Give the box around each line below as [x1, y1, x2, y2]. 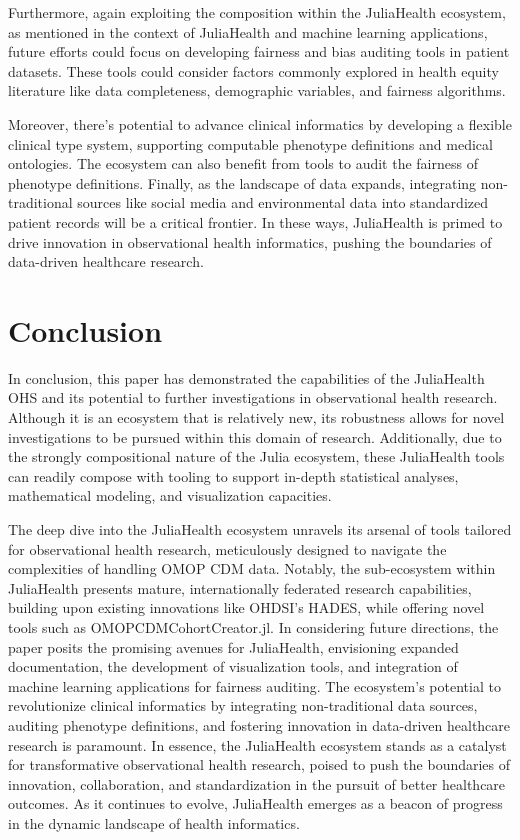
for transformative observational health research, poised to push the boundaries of [8, 754, 511, 775]
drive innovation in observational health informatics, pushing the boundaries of [8, 231, 492, 252]
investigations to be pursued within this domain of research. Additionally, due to [8, 426, 502, 447]
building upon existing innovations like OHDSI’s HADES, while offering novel [8, 597, 485, 618]
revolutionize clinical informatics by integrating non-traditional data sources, [8, 695, 478, 716]
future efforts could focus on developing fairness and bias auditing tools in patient [8, 41, 510, 62]
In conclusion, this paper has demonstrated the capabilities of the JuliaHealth [8, 367, 485, 388]
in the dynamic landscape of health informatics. [8, 812, 300, 833]
